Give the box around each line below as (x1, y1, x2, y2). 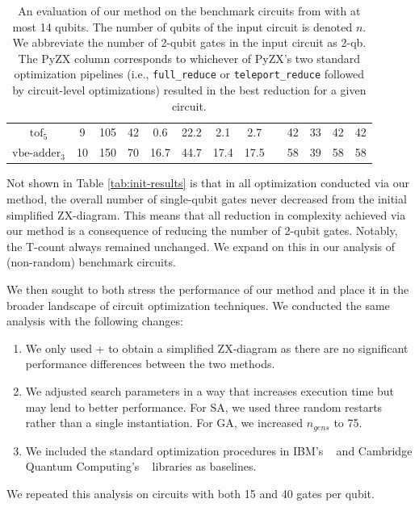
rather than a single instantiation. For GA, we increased (25, 414, 304, 431)
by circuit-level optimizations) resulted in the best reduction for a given (12, 82, 367, 98)
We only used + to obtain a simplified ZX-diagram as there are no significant (25, 339, 409, 356)
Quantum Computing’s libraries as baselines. (25, 458, 257, 475)
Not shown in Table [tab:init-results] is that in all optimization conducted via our (6, 174, 410, 191)
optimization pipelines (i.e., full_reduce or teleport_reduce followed (14, 65, 365, 82)
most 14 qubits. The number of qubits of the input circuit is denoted (12, 18, 353, 35)
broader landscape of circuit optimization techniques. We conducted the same (6, 296, 390, 313)
